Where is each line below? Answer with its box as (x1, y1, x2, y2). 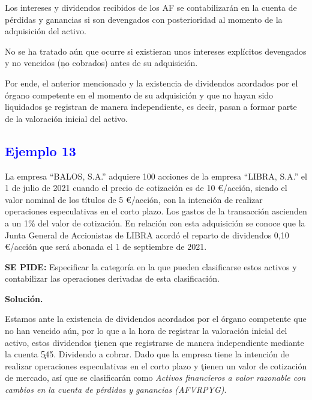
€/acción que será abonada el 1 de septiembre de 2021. (5, 240, 207, 253)
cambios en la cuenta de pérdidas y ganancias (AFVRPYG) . (5, 383, 227, 396)
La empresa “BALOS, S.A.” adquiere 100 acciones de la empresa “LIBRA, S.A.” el (5, 169, 307, 182)
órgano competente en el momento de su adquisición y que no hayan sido (5, 88, 274, 101)
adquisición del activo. (5, 25, 86, 37)
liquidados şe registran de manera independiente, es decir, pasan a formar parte (5, 100, 297, 113)
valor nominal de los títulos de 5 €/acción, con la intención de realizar (5, 193, 263, 205)
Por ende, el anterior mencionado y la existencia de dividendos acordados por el (5, 76, 298, 89)
